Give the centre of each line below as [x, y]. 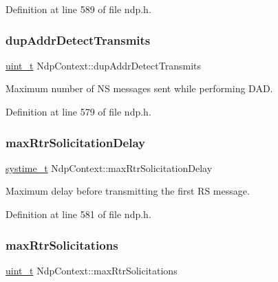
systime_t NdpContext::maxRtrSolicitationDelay [109, 167]
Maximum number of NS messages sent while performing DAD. [139, 88]
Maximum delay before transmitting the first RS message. [128, 191]
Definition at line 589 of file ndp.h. [78, 9]
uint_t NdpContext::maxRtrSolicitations [92, 270]
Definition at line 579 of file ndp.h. [78, 111]
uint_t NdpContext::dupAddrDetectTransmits [103, 65]
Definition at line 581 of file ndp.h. [78, 214]
